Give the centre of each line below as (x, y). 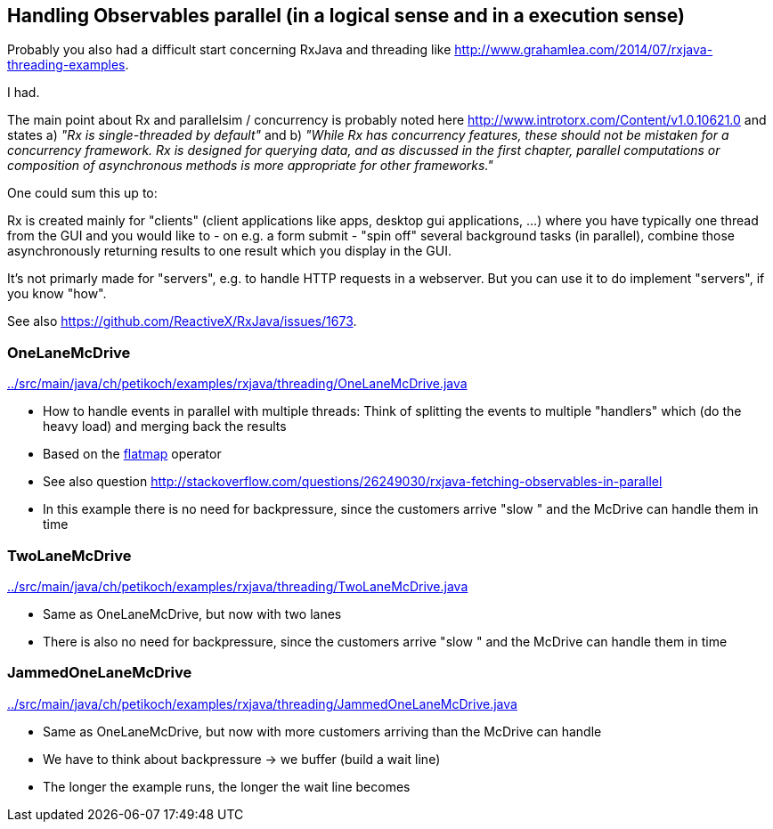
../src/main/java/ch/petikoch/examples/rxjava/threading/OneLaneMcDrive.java (237, 384)
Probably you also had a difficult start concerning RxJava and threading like (229, 50)
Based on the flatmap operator (132, 454)
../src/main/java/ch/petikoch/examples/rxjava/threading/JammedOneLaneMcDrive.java (262, 703)
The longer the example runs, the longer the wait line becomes (227, 786)
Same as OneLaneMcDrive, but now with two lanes (192, 614)
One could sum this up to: (82, 193)
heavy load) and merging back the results (165, 427)
